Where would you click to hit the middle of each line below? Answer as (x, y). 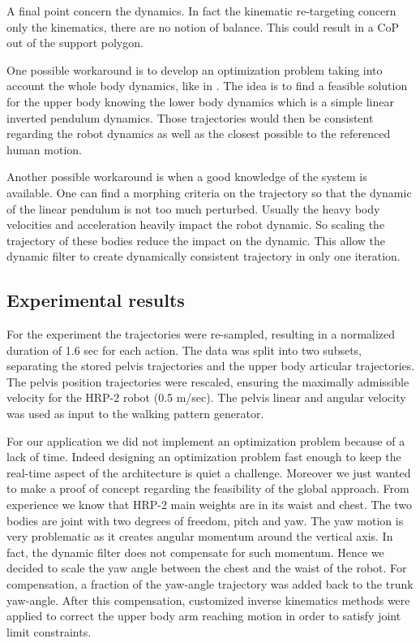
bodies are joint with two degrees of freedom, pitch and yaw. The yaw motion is (205, 520)
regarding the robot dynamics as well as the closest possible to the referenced (199, 134)
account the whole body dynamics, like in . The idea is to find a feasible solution (207, 86)
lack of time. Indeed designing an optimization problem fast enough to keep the (204, 457)
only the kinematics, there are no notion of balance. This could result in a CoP (203, 26)
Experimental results (96, 300)
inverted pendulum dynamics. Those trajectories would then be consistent (190, 117)
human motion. (44, 149)
